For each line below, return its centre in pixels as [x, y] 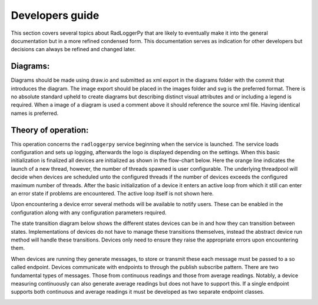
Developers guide [55, 15]
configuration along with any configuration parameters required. [89, 213]
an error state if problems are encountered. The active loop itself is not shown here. [112, 194]
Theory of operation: [50, 130]
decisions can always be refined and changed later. [73, 49]
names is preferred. [35, 113]
